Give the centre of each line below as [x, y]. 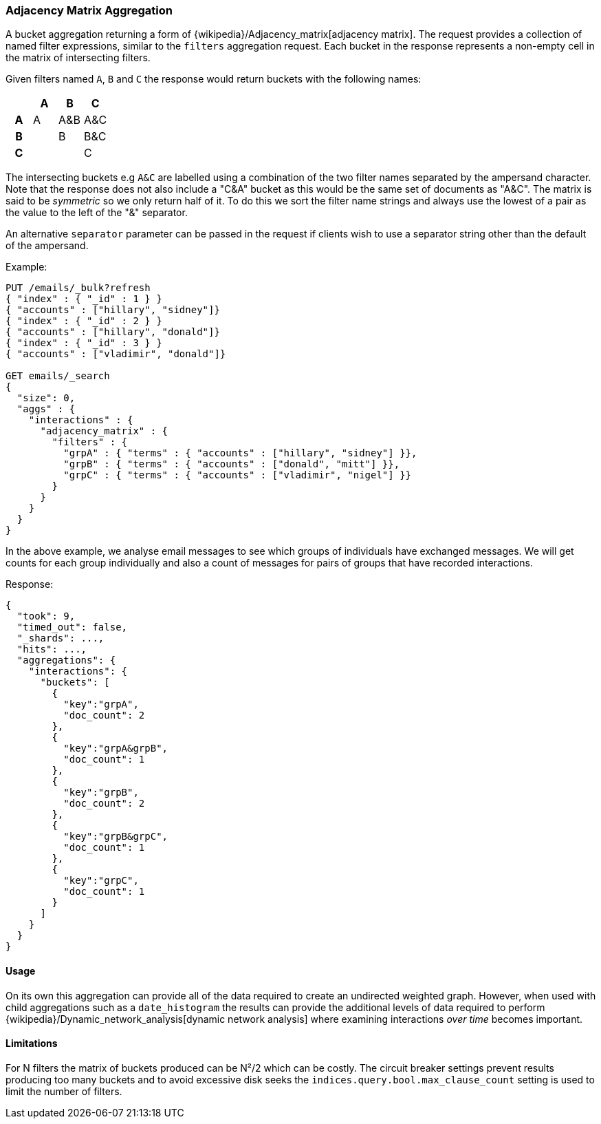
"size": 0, [46, 398]
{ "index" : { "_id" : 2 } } [84, 321]
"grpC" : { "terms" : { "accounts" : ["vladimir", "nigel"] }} [238, 475]
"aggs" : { [46, 409]
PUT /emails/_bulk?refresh [78, 288]
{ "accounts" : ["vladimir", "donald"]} [116, 354]
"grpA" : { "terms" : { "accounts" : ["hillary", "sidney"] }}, [240, 453]
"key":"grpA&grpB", [116, 749]
